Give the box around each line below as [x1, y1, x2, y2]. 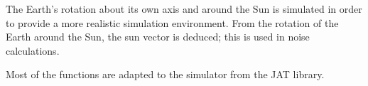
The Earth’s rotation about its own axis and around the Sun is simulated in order [6, 1, 362, 16]
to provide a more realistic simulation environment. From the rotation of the [6, 15, 339, 30]
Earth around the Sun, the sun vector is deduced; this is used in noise [6, 29, 310, 44]
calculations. [6, 43, 60, 58]
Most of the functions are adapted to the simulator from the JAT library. [6, 67, 325, 82]
